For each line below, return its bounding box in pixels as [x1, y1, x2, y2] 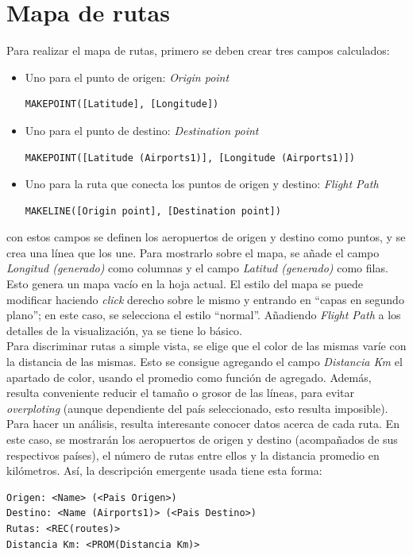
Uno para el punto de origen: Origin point [25, 68, 230, 85]
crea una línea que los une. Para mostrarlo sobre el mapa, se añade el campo [6, 244, 380, 260]
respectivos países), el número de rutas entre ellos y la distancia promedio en [6, 446, 380, 463]
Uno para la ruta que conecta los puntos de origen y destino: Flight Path [25, 175, 379, 192]
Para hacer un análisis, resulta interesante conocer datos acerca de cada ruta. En [6, 415, 399, 432]
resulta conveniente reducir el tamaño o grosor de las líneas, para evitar [6, 384, 355, 401]
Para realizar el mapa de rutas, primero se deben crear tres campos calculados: [6, 42, 390, 59]
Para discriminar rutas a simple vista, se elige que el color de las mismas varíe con [6, 337, 407, 354]
